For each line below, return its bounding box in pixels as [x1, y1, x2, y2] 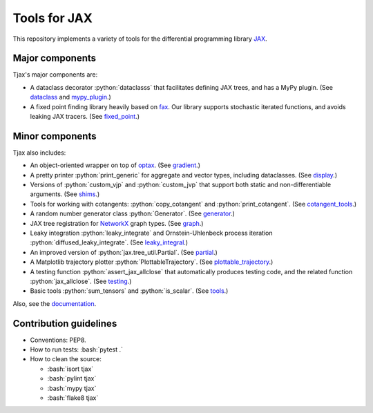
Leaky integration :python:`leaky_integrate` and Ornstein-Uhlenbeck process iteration [30, 229, 273, 238]
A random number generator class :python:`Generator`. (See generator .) [30, 209, 235, 218]
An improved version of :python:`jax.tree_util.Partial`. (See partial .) [30, 248, 218, 256]
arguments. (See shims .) [30, 190, 100, 198]
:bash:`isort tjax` [47, 365, 94, 373]
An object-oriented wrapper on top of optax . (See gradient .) [30, 161, 200, 169]
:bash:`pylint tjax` [47, 374, 97, 383]
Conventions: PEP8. [30, 336, 86, 344]
